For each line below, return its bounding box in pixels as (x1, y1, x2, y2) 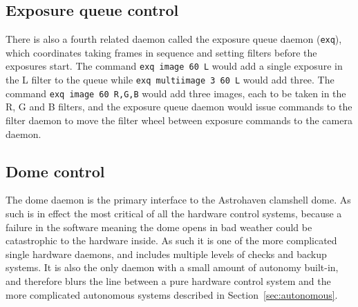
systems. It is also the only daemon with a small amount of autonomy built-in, (6, 260, 339, 275)
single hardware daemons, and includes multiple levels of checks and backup (6, 246, 327, 261)
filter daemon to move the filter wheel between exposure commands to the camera (6, 113, 352, 128)
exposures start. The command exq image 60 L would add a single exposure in (6, 59, 343, 73)
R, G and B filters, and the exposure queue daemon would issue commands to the (6, 99, 352, 114)
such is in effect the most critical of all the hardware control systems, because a (6, 206, 342, 220)
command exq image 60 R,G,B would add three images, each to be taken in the (6, 86, 346, 100)
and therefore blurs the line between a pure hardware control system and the (6, 273, 331, 288)
